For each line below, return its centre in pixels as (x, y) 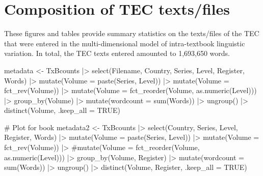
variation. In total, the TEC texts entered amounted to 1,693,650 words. (117, 53)
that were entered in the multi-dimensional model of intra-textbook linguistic (125, 43)
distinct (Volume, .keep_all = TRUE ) (62, 110)
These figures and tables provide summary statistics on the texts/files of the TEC (132, 33)
